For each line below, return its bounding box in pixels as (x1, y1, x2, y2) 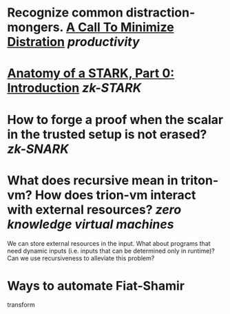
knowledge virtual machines (7, 216, 174, 232)
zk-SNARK (7, 141, 69, 156)
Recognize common (7, 5, 124, 21)
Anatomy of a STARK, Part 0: (7, 65, 175, 81)
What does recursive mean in (7, 172, 178, 188)
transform (7, 301, 36, 309)
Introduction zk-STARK (7, 81, 142, 96)
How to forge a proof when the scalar (7, 112, 224, 127)
